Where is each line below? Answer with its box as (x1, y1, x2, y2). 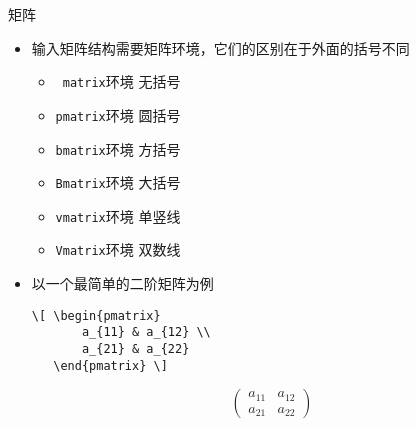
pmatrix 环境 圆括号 (55, 104, 181, 125)
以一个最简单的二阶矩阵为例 (31, 273, 214, 294)
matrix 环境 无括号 (62, 71, 181, 92)
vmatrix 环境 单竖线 (55, 205, 181, 226)
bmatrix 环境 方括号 (55, 138, 181, 159)
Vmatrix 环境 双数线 (55, 239, 181, 260)
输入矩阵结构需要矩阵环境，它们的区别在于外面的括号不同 (31, 37, 410, 58)
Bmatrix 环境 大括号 (55, 172, 181, 193)
